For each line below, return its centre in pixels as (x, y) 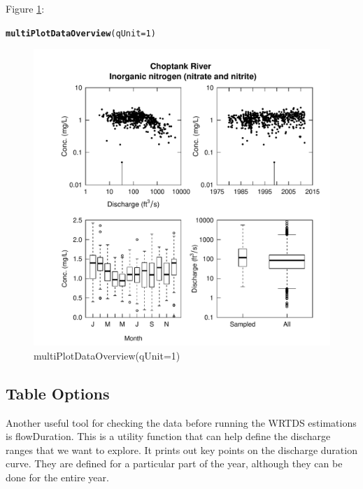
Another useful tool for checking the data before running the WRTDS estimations (181, 422)
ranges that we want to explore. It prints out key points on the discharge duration (181, 449)
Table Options (58, 393)
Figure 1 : (25, 8)
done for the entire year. (57, 477)
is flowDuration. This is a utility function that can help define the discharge (168, 436)
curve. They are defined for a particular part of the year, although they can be (174, 463)
